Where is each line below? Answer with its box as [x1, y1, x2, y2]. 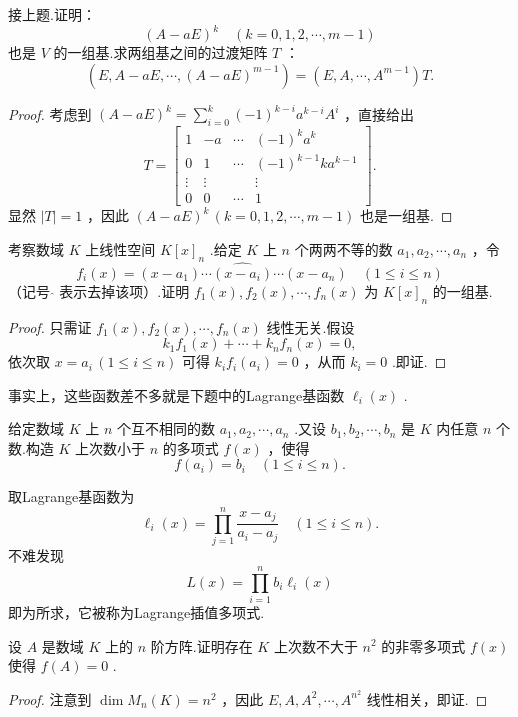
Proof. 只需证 [8, 316, 92, 337]
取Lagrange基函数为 [8, 486, 135, 507]
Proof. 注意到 [8, 688, 92, 709]
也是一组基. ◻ [360, 205, 453, 226]
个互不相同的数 [116, 418, 215, 439]
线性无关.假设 [266, 316, 355, 337]
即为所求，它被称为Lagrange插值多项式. [8, 601, 265, 622]
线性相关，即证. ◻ [366, 688, 488, 709]
